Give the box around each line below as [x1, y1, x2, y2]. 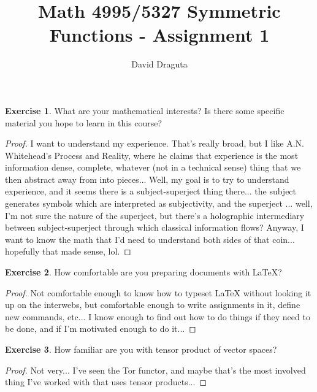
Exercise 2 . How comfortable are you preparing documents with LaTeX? [5, 266, 282, 279]
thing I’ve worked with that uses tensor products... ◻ [5, 375, 207, 388]
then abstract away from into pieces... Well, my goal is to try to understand [5, 172, 289, 185]
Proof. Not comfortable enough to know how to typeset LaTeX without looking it [5, 286, 311, 299]
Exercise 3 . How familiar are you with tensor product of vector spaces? [5, 343, 277, 355]
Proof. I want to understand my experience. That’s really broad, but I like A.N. [5, 137, 304, 150]
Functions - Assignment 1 [49, 22, 270, 47]
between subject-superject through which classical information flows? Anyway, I [5, 221, 304, 234]
